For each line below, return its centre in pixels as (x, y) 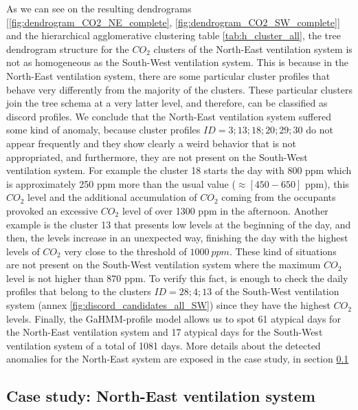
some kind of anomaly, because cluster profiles (103, 130)
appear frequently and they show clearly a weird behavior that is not (151, 143)
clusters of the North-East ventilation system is (253, 48)
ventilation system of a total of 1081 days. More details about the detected (164, 345)
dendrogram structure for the (68, 48)
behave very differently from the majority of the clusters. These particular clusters (179, 89)
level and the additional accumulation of (112, 197)
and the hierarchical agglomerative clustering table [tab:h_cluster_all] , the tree (174, 35)
